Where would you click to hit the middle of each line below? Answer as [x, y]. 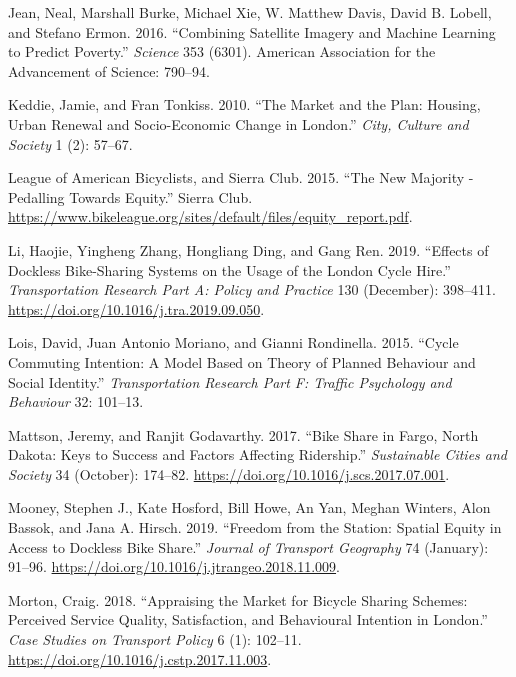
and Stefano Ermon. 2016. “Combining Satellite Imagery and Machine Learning [252, 31]
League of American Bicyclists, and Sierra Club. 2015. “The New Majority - [241, 177]
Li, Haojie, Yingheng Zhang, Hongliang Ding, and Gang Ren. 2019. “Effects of [248, 249]
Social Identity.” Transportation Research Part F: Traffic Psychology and [230, 381]
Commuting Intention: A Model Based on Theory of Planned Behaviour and [242, 361]
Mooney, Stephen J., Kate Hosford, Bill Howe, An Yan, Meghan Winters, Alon [249, 507]
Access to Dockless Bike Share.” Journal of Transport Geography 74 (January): [248, 546]
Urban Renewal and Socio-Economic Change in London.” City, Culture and [238, 123]
